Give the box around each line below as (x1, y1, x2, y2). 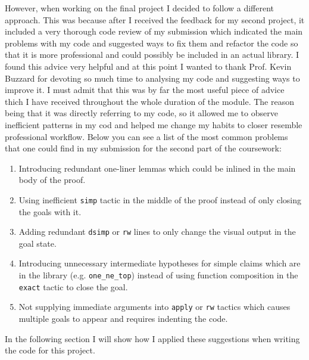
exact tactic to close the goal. (18, 280, 128, 293)
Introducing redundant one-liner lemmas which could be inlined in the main (18, 162, 296, 174)
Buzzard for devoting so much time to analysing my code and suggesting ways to (5, 72, 300, 84)
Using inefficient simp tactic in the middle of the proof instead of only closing (18, 193, 301, 206)
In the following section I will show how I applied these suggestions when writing (5, 332, 300, 345)
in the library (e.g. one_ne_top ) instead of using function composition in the (18, 269, 298, 281)
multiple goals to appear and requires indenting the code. (18, 312, 228, 324)
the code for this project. (5, 344, 95, 356)
